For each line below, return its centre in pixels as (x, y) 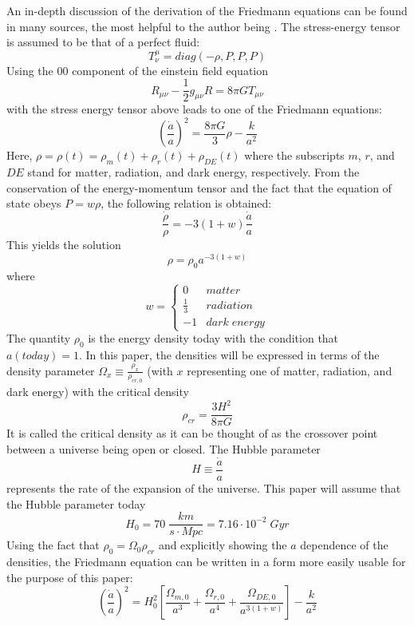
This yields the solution (64, 245)
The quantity (39, 338)
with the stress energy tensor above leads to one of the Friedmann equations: (194, 109)
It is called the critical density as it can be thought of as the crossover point (192, 433)
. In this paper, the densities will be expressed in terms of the (229, 354)
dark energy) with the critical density (98, 392)
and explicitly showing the (223, 545)
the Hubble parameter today (76, 503)
